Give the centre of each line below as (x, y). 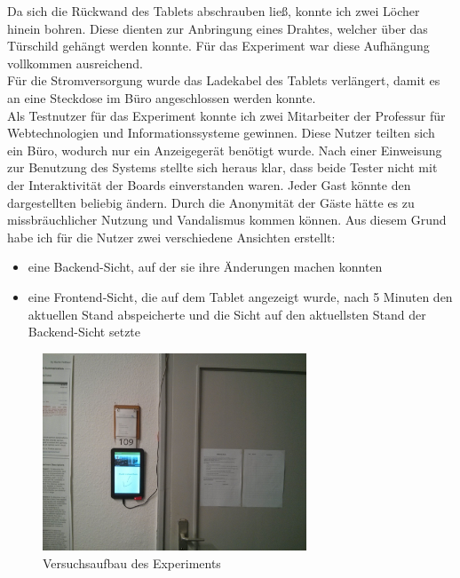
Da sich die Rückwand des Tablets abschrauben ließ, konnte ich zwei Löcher (214, 11)
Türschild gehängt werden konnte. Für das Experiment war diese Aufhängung (218, 46)
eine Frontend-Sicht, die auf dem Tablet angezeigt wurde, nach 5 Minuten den (240, 296)
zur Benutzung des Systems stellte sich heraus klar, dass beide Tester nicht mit (222, 167)
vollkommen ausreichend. (75, 63)
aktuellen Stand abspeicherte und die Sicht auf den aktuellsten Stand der (227, 314)
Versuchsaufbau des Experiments (132, 562)
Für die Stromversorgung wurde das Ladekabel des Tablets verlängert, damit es (224, 80)
